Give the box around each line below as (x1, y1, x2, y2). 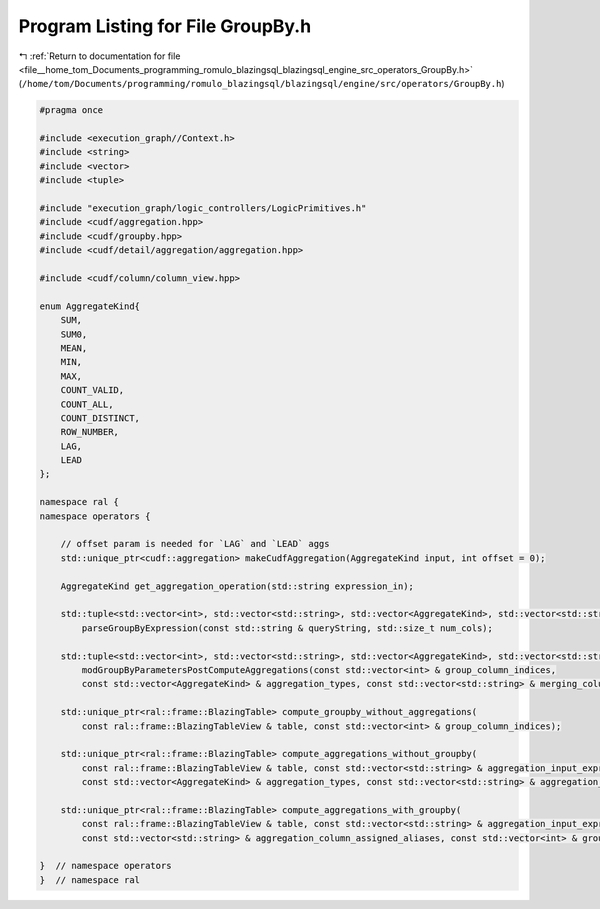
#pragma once (39, 105, 104, 116)
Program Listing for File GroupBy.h (18, 15, 312, 37)
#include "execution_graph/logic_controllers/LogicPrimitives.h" (39, 203, 367, 214)
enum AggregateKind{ (39, 300, 140, 312)
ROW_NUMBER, (60, 426, 120, 438)
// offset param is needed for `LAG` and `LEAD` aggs (60, 538, 330, 550)
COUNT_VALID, (60, 385, 125, 396)
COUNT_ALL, (60, 398, 114, 410)
